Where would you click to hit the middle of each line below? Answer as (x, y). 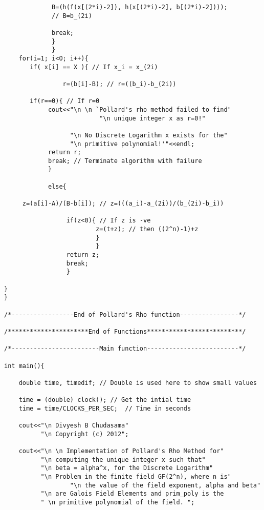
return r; (64, 152)
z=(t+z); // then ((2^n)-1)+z (147, 229)
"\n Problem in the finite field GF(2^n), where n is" (136, 477)
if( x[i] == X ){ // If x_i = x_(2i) (94, 67)
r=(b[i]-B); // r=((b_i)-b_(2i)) (119, 84)
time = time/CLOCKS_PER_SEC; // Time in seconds (105, 408)
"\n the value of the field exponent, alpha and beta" (165, 485)
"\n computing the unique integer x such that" (123, 460)
